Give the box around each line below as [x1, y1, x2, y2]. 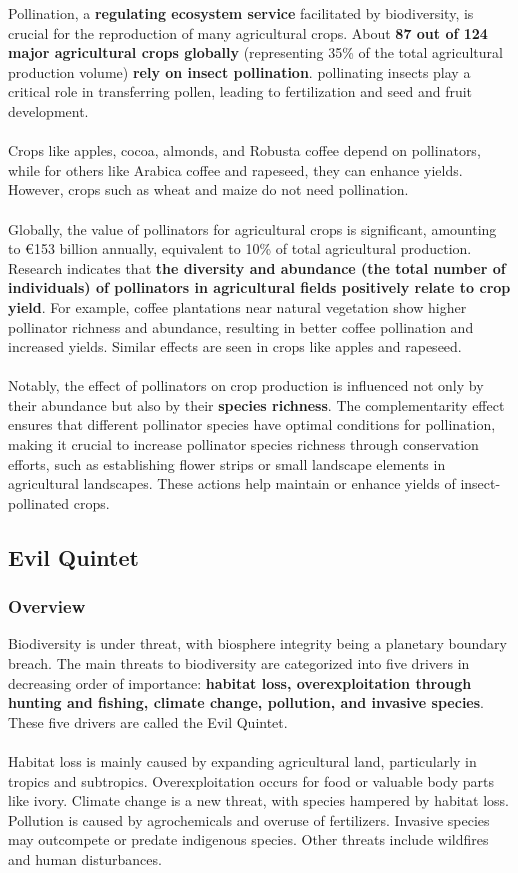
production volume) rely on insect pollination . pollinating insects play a [8, 61, 471, 82]
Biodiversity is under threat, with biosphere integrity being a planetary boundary [8, 633, 507, 654]
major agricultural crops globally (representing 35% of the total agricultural [8, 42, 503, 63]
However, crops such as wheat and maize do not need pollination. [8, 179, 409, 200]
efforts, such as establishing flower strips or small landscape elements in [8, 453, 446, 474]
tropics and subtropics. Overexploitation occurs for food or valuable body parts [8, 770, 495, 791]
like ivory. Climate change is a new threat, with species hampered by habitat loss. [8, 790, 509, 811]
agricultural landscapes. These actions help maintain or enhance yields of [8, 473, 456, 494]
